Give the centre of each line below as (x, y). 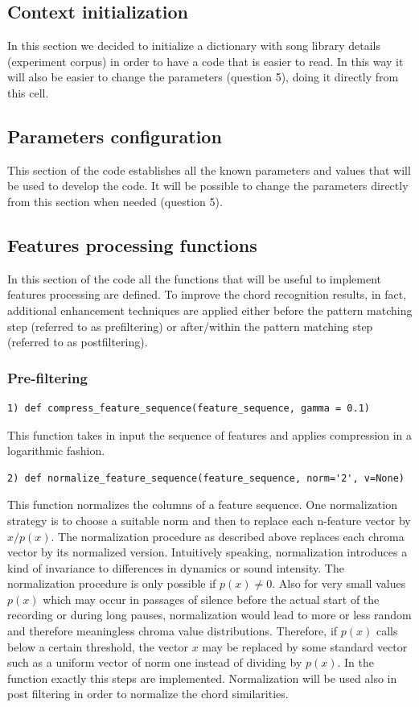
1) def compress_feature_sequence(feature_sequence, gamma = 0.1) (189, 408)
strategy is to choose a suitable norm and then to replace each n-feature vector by (209, 520)
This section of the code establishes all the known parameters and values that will (209, 170)
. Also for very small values (339, 583)
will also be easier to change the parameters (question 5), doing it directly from (203, 77)
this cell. (28, 92)
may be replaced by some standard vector (305, 646)
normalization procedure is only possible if (112, 583)
